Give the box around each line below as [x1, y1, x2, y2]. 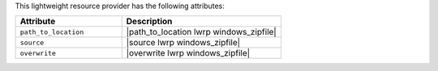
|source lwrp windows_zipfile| [126, 37, 241, 48]
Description [126, 16, 173, 27]
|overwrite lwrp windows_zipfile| [126, 48, 251, 59]
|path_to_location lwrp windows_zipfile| [126, 27, 277, 38]
